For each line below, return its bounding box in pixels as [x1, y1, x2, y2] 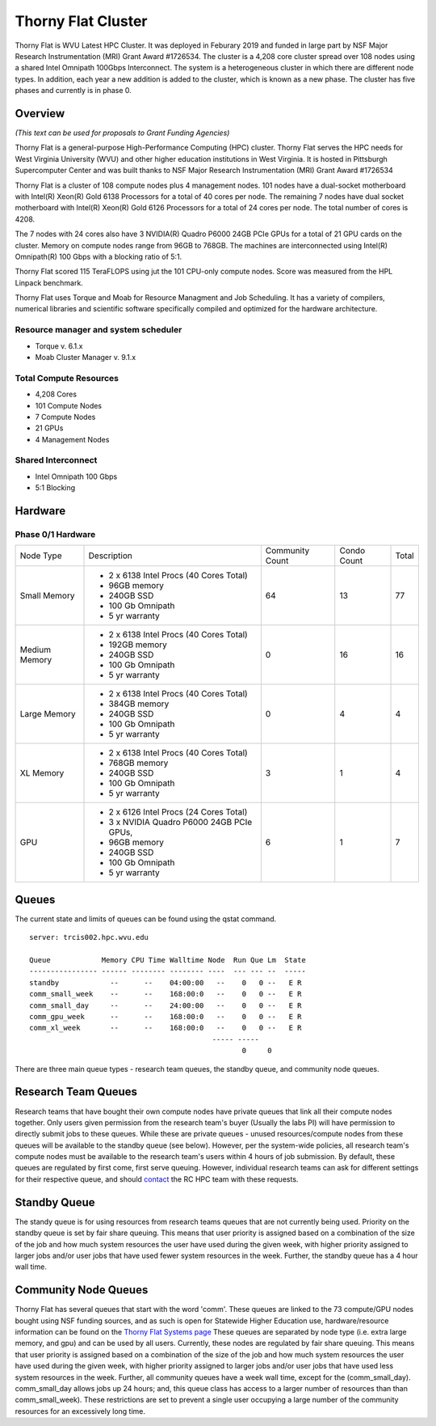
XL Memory [19, 768, 65, 779]
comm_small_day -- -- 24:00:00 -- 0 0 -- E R [29, 1001, 302, 1010]
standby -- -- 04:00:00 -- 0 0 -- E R [29, 978, 302, 987]
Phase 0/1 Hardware [15, 529, 96, 540]
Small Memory [19, 590, 75, 602]
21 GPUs [35, 423, 64, 433]
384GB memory [108, 698, 170, 709]
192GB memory [108, 639, 167, 650]
